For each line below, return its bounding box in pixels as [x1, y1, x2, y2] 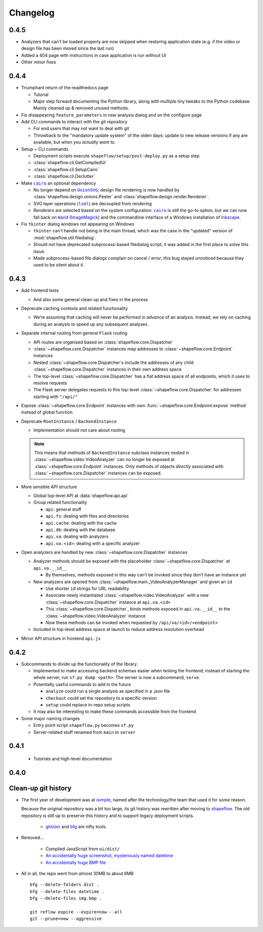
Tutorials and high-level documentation [33, 756, 112, 761]
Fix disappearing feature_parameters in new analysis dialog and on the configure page [21, 112, 202, 118]
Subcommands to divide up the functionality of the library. [21, 661, 138, 667]
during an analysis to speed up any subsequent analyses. [33, 321, 149, 327]
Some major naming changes [21, 715, 80, 721]
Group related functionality [33, 499, 87, 505]
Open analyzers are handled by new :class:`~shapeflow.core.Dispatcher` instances [21, 550, 188, 555]
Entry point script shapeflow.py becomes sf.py [33, 723, 134, 728]
